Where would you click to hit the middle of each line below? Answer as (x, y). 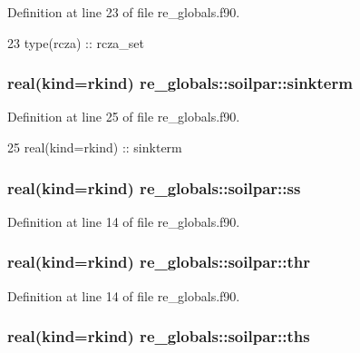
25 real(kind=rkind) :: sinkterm (95, 147)
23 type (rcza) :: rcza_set (76, 42)
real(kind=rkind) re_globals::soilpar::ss (154, 187)
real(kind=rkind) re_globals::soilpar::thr (159, 262)
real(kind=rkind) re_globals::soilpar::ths (159, 336)
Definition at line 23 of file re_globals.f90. (124, 12)
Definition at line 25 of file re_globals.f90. (124, 117)
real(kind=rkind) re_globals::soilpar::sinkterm (180, 83)
